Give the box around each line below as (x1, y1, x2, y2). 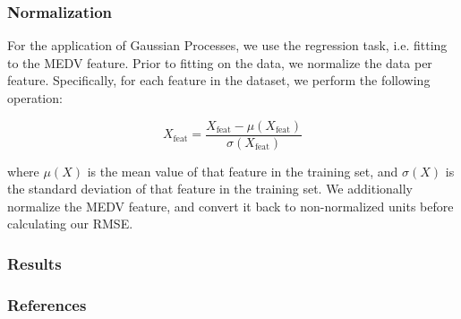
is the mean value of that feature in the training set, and (87, 161, 398, 180)
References (7, 293, 87, 315)
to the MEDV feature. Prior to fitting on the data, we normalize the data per (7, 53, 432, 72)
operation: (7, 89, 63, 107)
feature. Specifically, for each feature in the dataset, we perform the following (7, 71, 431, 90)
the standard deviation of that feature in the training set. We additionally (7, 179, 414, 198)
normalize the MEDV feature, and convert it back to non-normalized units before (7, 196, 454, 215)
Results (7, 252, 62, 274)
